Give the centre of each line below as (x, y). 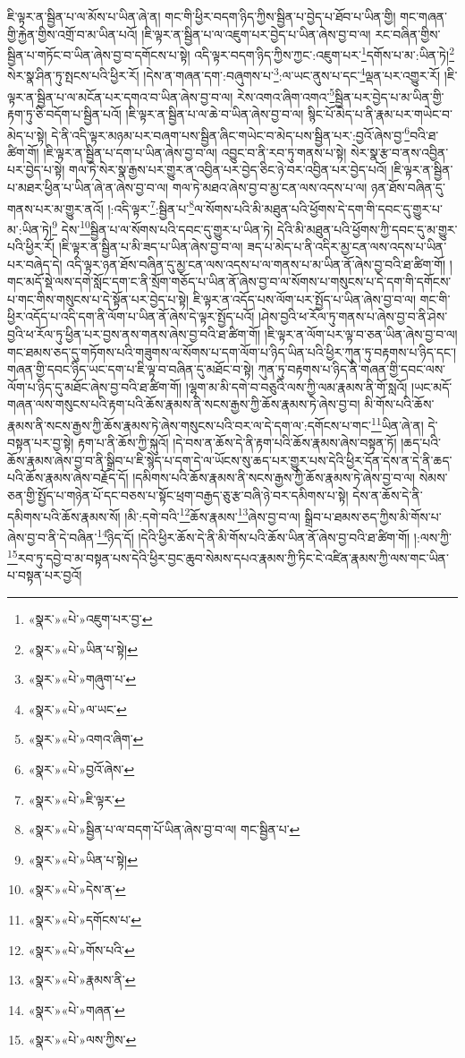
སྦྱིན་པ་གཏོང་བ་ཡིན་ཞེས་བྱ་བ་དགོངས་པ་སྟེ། (99, 54)
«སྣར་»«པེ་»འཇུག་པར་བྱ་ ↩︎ (90, 618)
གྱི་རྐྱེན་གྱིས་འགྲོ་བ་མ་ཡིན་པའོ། (72, 34)
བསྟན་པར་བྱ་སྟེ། (41, 443)
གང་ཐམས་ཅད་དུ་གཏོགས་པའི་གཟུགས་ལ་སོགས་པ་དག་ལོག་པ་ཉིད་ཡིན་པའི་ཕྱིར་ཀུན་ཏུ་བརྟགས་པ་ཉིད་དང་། (232, 351)
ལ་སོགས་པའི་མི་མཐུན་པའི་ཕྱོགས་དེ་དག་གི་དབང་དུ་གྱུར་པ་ (318, 208)
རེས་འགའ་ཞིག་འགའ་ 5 (286, 95)
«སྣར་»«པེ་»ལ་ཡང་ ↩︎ (77, 708)
